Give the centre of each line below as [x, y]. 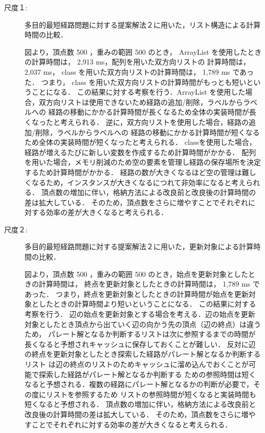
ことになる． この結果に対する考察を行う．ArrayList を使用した [138, 92]
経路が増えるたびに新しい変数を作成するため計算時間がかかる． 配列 [140, 152]
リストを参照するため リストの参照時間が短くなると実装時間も [151, 394]
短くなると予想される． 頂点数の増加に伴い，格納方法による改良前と [140, 404]
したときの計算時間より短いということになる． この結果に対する [147, 304]
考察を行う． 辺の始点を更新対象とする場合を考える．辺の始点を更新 [140, 314]
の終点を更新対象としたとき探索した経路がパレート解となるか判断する [143, 354]
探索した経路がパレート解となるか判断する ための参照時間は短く [147, 374]
